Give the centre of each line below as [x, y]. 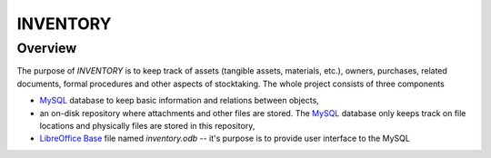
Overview [47, 48]
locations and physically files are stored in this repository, [147, 125]
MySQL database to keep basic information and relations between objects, [180, 101]
